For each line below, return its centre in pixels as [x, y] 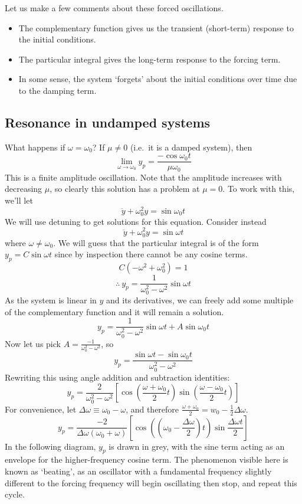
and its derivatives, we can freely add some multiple [200, 300]
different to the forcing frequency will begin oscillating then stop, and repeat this [151, 482]
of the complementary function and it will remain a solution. [114, 311]
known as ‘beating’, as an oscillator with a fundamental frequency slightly [138, 471]
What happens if [35, 147]
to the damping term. [58, 90]
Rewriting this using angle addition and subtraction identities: [117, 377]
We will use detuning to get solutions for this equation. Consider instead [136, 221]
